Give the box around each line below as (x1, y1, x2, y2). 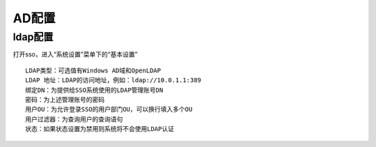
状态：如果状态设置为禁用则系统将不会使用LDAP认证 (25, 125, 174, 133)
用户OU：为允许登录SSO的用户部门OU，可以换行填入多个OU (25, 105, 193, 114)
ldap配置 (13, 31, 54, 43)
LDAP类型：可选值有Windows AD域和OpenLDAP (25, 66, 162, 75)
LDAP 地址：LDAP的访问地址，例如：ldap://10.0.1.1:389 (25, 77, 202, 84)
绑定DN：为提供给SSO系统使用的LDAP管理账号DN (25, 86, 164, 94)
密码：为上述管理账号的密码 (25, 95, 104, 104)
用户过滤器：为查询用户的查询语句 (25, 115, 123, 123)
